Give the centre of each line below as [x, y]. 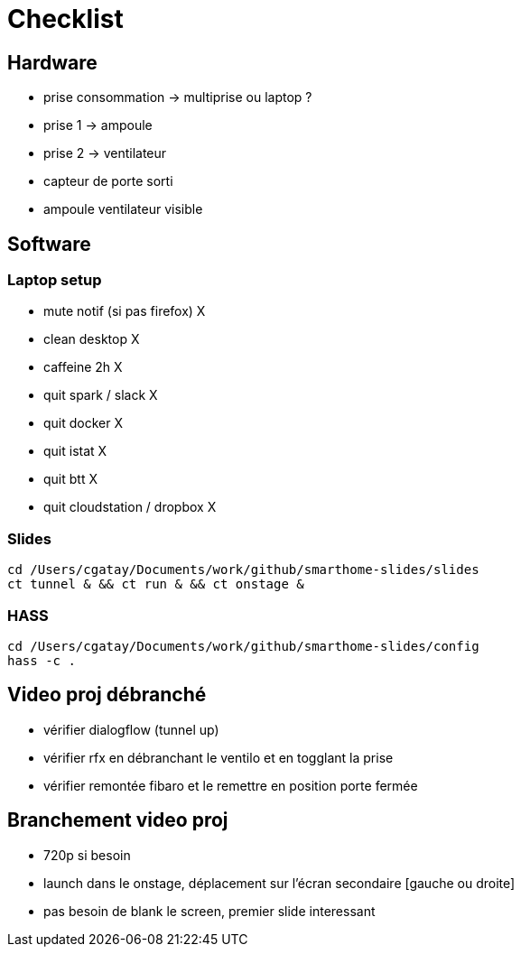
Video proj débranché [107, 695]
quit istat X [75, 451]
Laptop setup [55, 280]
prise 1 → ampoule [98, 125]
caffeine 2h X [83, 367]
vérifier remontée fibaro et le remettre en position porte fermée [231, 785]
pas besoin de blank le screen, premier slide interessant [209, 911]
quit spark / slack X [101, 395]
